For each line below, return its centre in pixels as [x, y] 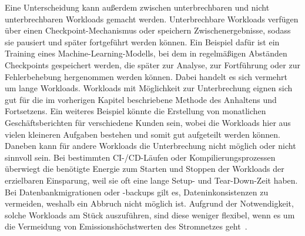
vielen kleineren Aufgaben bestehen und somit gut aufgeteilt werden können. [143, 134]
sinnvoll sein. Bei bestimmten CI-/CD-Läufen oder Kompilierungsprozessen [140, 157]
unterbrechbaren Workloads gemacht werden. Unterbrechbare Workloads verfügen [152, 19]
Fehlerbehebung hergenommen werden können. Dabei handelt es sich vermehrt [146, 76]
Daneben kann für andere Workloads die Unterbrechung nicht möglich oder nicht [150, 146]
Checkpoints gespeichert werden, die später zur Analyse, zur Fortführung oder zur [152, 64]
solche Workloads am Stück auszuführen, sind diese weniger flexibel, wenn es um [150, 215]
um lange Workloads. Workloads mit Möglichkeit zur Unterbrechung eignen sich [149, 88]
